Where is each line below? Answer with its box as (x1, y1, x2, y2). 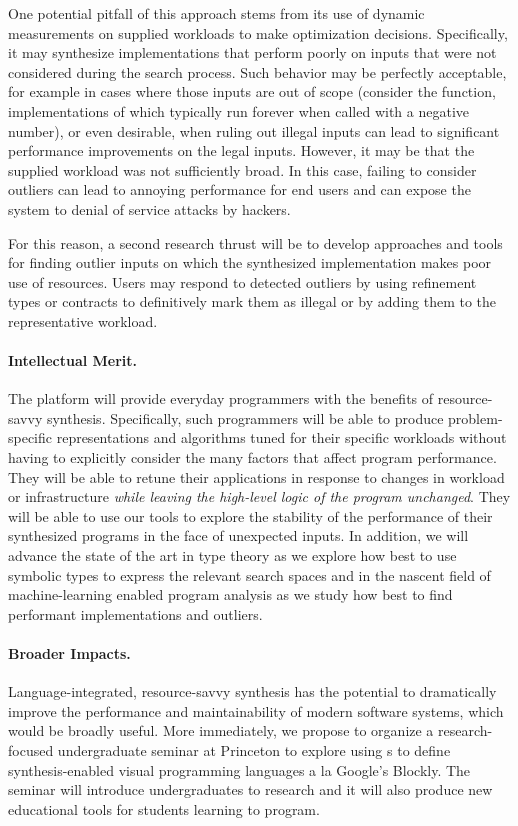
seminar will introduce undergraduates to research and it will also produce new (8, 779, 493, 800)
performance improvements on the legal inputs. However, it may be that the (8, 140, 475, 161)
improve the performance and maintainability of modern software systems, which (8, 700, 504, 721)
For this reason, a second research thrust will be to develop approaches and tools (8, 232, 503, 253)
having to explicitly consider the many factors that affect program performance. (8, 447, 497, 468)
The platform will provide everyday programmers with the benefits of (8, 388, 434, 409)
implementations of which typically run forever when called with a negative (8, 100, 470, 121)
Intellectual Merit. (8, 350, 138, 371)
